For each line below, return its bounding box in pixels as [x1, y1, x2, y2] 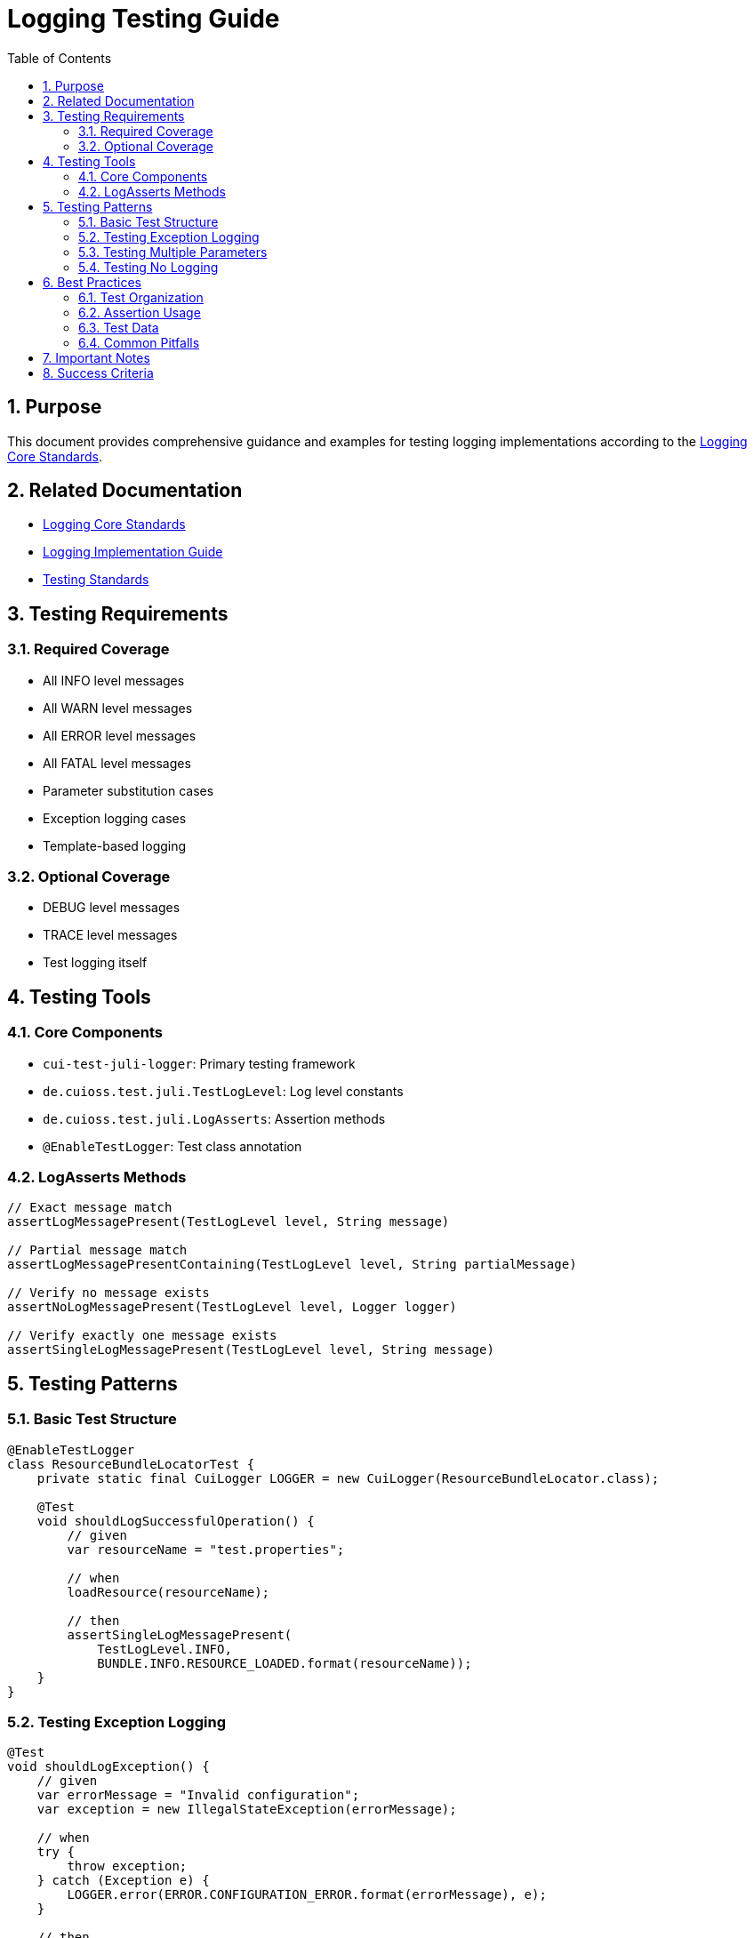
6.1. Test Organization [78, 289, 204, 305]
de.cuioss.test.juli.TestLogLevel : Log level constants [43, 1083, 404, 1099]
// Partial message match [7, 1243, 188, 1258]
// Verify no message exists [7, 1285, 210, 1301]
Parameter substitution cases [43, 782, 214, 798]
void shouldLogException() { [7, 1759, 210, 1774]
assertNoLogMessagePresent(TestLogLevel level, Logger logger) [7, 1300, 457, 1315]
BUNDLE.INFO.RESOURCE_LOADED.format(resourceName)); [97, 1655, 472, 1670]
